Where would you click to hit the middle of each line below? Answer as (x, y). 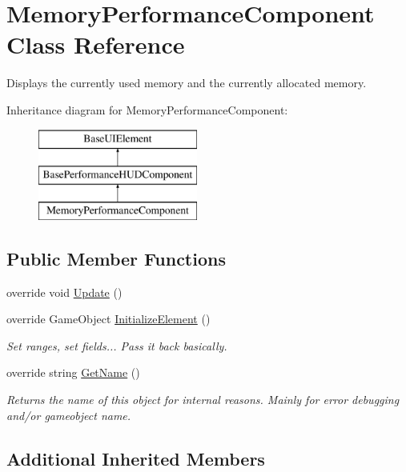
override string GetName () (73, 372)
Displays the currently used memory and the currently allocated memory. (187, 83)
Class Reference (96, 44)
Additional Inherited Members (136, 458)
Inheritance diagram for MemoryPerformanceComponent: (147, 109)
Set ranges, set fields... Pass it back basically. (117, 345)
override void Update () (64, 292)
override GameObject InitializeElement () (109, 319)
